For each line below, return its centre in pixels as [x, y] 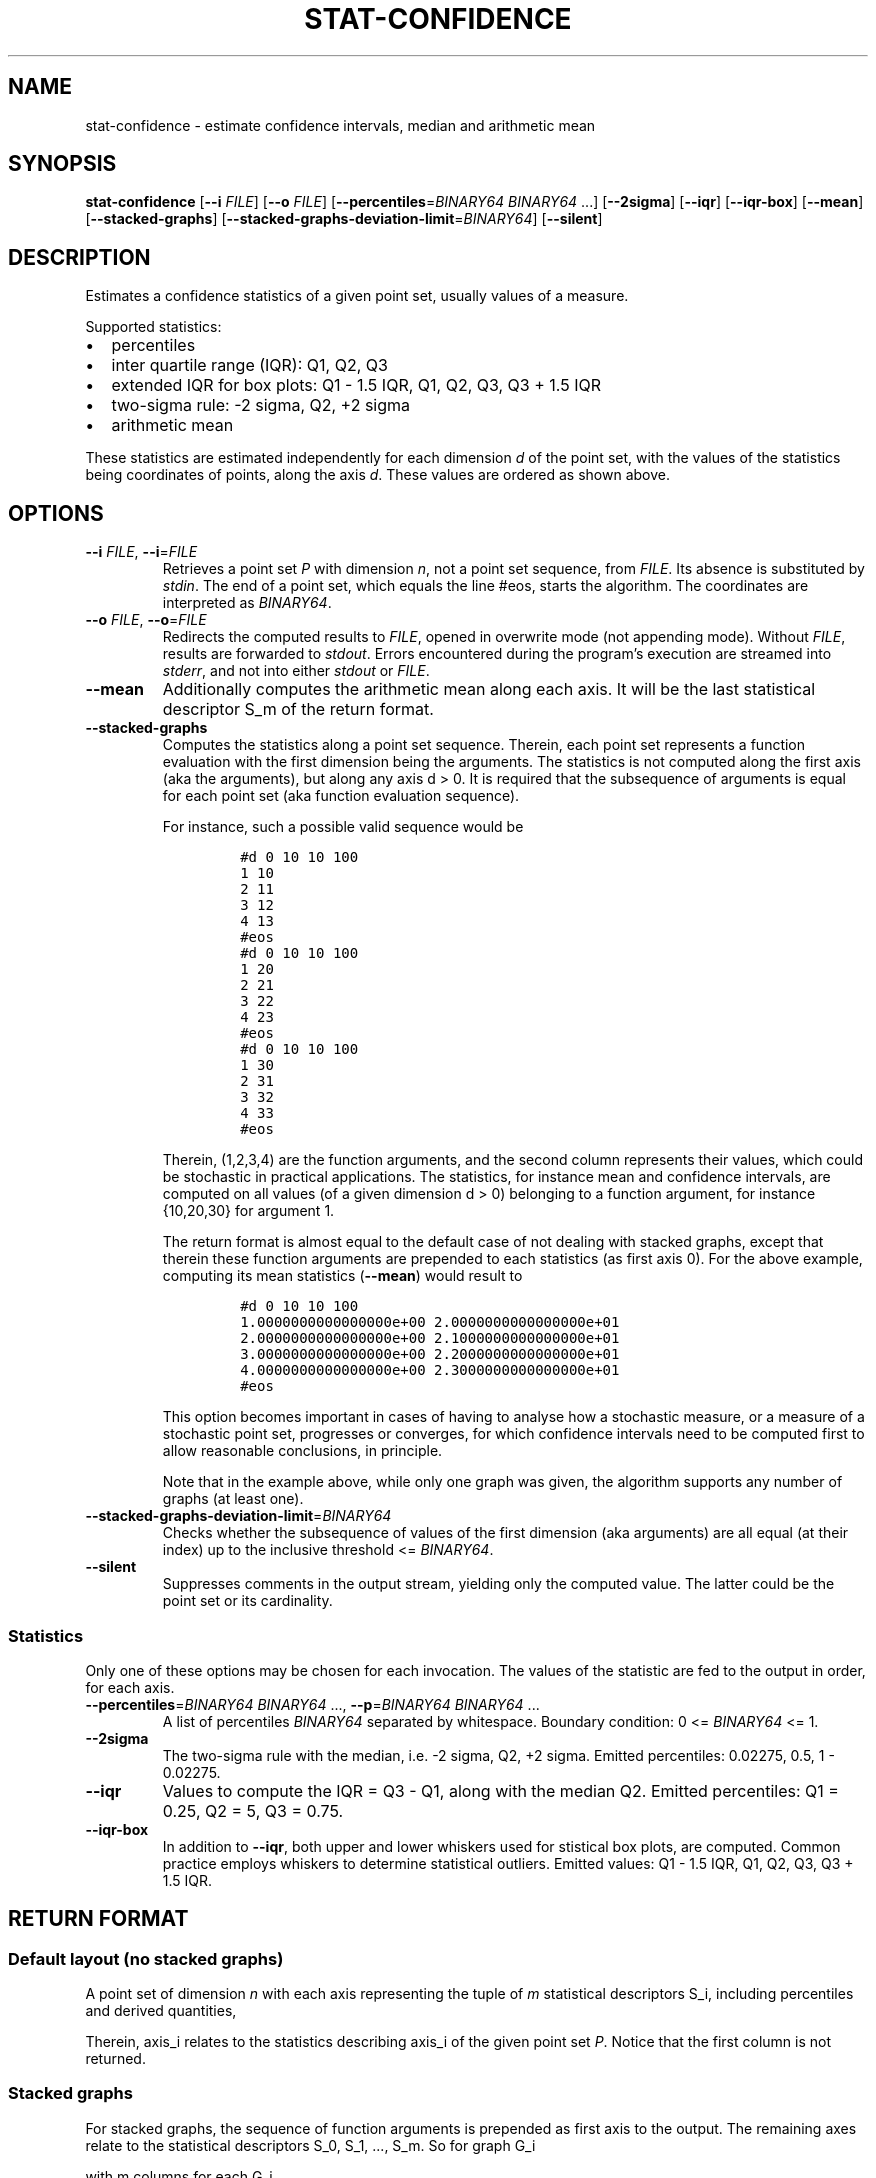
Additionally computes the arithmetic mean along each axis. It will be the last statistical [489, 689]
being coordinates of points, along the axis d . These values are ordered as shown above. [377, 475]
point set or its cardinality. [247, 1601]
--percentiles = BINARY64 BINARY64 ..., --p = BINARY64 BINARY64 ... [312, 1704]
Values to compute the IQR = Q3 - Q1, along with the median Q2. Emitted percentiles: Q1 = [500, 1790]
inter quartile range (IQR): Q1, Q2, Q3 [249, 365]
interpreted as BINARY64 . [247, 603]
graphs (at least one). [233, 1499]
